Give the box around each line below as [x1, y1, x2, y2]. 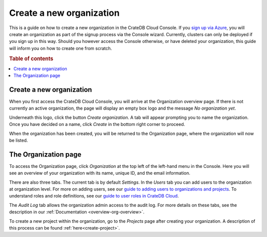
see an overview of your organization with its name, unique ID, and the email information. [9, 170, 190, 176]
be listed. [9, 137, 28, 143]
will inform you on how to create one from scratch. [9, 45, 112, 51]
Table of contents [9, 55, 54, 62]
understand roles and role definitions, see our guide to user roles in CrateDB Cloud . [9, 193, 179, 199]
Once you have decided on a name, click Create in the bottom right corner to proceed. [9, 121, 185, 127]
